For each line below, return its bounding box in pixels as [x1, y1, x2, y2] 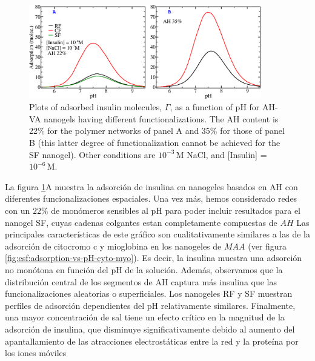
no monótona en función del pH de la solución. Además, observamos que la [5, 263, 283, 276]
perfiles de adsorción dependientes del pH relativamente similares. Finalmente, [5, 299, 296, 311]
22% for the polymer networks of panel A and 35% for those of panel [29, 124, 285, 137]
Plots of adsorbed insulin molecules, [29, 101, 162, 113]
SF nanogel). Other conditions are [29, 148, 156, 161]
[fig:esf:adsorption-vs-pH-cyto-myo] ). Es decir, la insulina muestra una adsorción [5, 251, 302, 264]
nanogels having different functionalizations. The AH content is [44, 112, 279, 125]
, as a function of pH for [170, 101, 260, 113]
